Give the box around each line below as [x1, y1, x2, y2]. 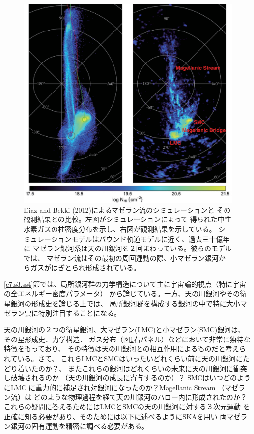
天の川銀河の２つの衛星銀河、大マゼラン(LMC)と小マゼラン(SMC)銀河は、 [4, 324, 245, 335]
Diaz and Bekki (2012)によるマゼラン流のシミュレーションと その [24, 204, 231, 215]
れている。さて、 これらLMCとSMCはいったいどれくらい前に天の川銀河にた [4, 353, 250, 364]
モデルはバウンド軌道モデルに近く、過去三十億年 [71, 233, 230, 244]
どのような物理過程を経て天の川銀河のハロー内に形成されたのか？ [33, 392, 247, 402]
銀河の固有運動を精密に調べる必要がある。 [10, 421, 148, 431]
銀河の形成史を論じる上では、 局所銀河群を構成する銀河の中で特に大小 [10, 298, 240, 309]
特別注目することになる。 [38, 308, 121, 318]
